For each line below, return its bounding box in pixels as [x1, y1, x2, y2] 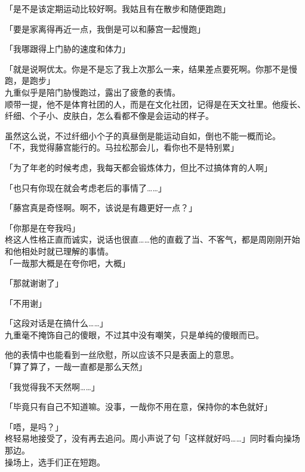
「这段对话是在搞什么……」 [5, 317, 108, 329]
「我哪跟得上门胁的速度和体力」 [5, 42, 130, 55]
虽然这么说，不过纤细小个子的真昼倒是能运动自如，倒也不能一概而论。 [5, 129, 281, 142]
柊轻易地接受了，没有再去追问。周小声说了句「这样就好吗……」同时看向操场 [5, 432, 300, 445]
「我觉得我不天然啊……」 [5, 380, 100, 393]
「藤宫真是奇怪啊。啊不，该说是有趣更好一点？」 [5, 201, 197, 214]
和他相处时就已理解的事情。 [5, 244, 113, 257]
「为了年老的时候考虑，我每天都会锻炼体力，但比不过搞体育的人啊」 [5, 161, 272, 173]
